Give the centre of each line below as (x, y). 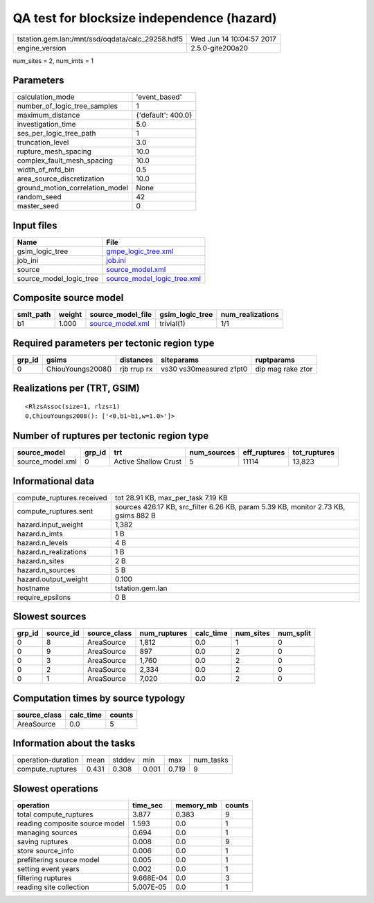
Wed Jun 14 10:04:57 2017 (233, 39)
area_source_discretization (61, 179)
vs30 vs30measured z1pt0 (204, 369)
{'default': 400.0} (164, 116)
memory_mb (196, 805)
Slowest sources (50, 617)
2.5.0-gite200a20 (220, 48)
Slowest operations (55, 788)
